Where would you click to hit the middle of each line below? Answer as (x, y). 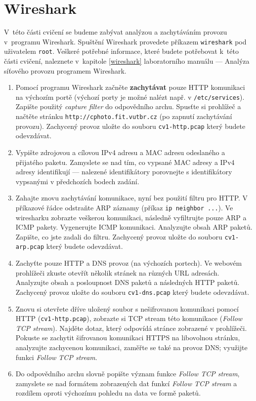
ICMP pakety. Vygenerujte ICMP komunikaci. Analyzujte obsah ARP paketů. (134, 227)
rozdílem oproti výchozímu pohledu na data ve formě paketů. (108, 393)
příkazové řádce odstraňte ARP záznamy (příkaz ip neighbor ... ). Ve (124, 207)
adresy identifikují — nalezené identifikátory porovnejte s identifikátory (124, 172)
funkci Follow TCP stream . (56, 357)
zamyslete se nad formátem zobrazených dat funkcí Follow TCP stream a (126, 383)
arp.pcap (30, 247)
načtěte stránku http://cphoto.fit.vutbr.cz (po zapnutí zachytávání (124, 116)
